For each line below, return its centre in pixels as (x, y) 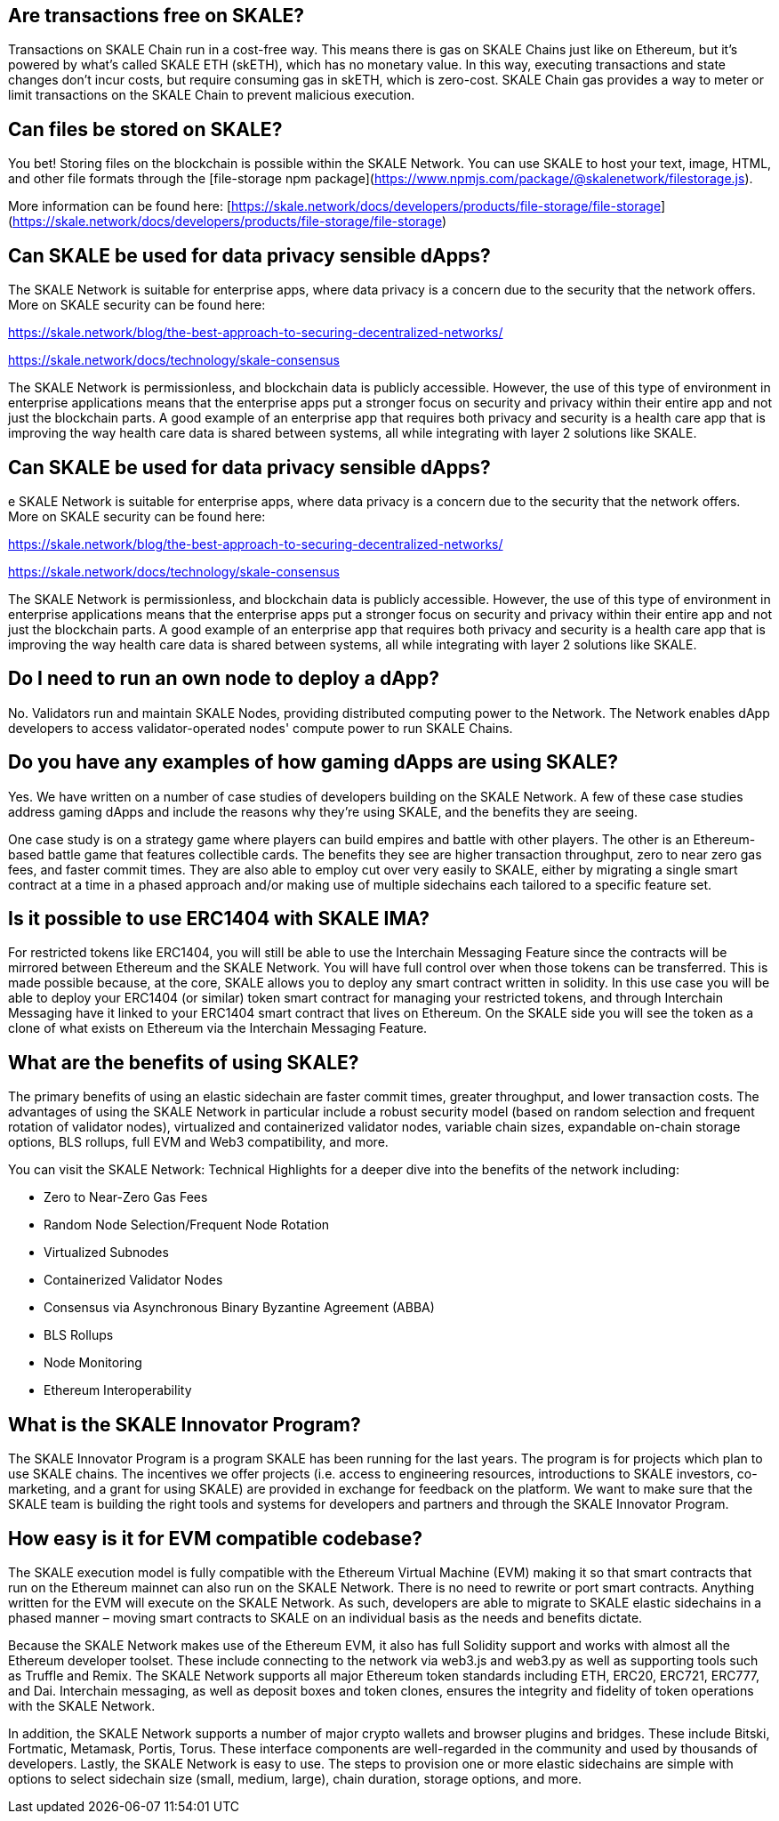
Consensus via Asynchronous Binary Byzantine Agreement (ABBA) (239, 1308)
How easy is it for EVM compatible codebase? (215, 1538)
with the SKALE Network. (82, 1706)
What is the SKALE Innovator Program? (185, 1424)
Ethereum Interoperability (118, 1390)
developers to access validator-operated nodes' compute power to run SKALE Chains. (261, 728)
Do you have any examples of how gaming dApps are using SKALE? (313, 762)
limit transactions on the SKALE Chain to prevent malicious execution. (212, 95)
